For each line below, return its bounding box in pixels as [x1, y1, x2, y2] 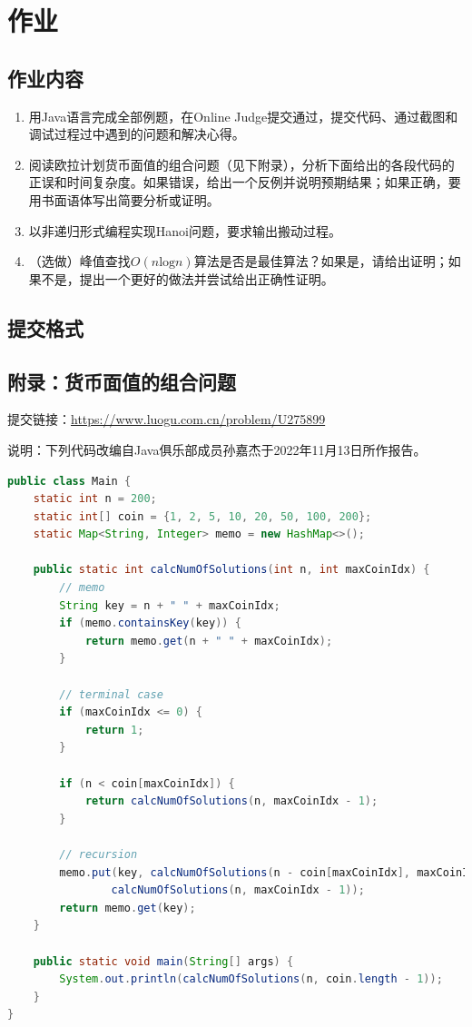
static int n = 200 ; [33, 492, 157, 506]
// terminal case [59, 687, 163, 701]
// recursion [59, 847, 138, 861]
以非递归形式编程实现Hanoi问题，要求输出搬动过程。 [28, 221, 341, 240]
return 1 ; [84, 723, 144, 736]
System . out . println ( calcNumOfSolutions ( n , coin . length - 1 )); [59, 973, 443, 986]
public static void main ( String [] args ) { [33, 954, 294, 968]
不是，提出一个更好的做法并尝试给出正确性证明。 [41, 269, 334, 288]
